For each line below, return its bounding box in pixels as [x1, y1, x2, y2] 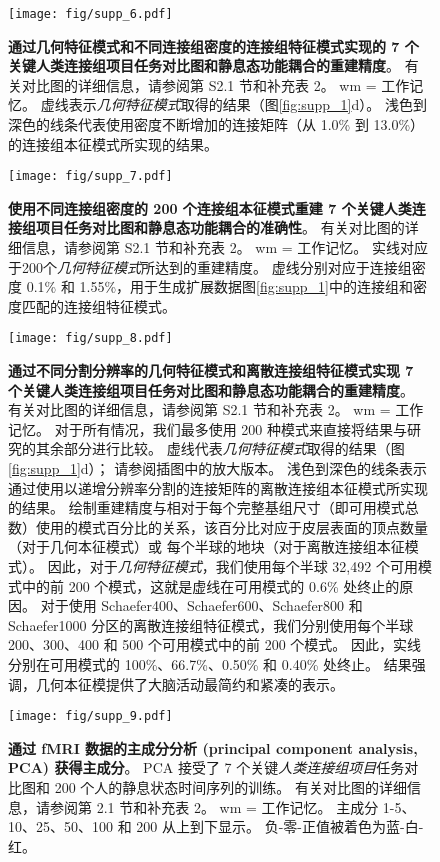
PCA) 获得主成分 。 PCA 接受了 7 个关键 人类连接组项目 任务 [8, 757, 405, 778]
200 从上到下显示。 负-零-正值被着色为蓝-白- [136, 816, 424, 837]
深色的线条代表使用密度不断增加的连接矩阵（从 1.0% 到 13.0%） [8, 114, 425, 135]
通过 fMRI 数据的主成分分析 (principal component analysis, [8, 737, 418, 758]
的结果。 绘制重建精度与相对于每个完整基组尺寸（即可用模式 [8, 497, 405, 518]
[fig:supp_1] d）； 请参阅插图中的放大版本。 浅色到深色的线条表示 [8, 458, 427, 479]
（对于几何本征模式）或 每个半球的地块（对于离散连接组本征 [8, 536, 405, 557]
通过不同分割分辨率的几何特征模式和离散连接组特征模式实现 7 [8, 360, 414, 381]
